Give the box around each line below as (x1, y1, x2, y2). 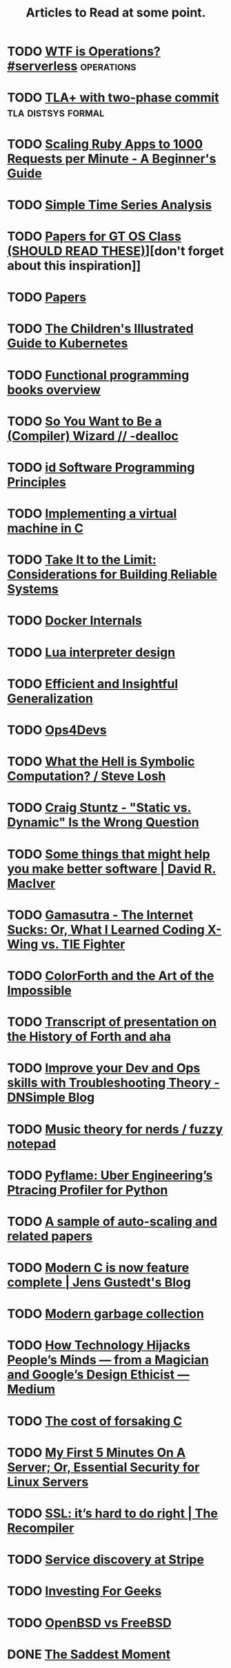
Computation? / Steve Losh (7, 768, 166, 784)
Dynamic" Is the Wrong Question (7, 815, 199, 831)
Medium (7, 1382, 55, 1398)
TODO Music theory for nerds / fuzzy (7, 1121, 223, 1137)
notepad (7, 1136, 57, 1151)
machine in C (7, 521, 84, 536)
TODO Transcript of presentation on (7, 1014, 217, 1030)
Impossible (7, 982, 72, 998)
